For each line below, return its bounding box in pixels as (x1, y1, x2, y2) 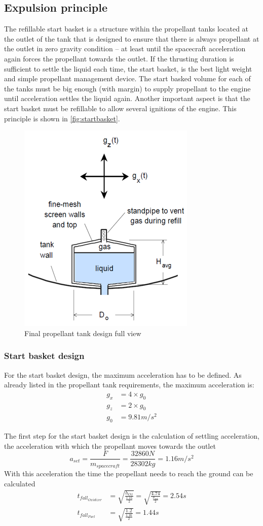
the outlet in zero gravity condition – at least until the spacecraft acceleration (4, 43, 246, 54)
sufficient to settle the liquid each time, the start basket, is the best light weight (4, 63, 252, 74)
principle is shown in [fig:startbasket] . (4, 113, 120, 123)
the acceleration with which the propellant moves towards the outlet (4, 440, 216, 451)
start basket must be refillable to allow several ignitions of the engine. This (4, 103, 237, 113)
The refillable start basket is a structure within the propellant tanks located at (4, 23, 249, 34)
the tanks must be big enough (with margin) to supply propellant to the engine (4, 83, 251, 93)
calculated (4, 478, 35, 488)
